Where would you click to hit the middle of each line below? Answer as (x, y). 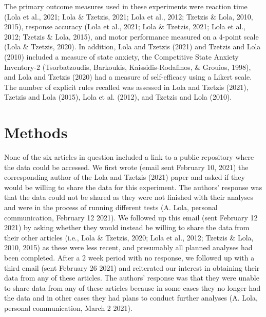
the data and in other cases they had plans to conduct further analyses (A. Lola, (131, 298)
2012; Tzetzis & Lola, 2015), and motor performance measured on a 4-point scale (131, 36)
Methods (36, 132)
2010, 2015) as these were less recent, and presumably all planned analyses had (128, 247)
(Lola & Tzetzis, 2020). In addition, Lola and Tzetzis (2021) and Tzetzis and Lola (132, 46)
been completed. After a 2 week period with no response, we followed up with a (129, 257)
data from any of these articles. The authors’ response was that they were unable (132, 278)
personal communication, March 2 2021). (68, 307)
